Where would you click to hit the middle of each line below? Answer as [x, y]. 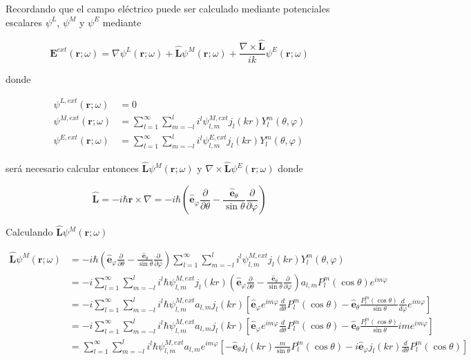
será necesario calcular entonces [72, 168]
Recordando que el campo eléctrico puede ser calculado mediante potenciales [168, 8]
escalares [24, 22]
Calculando [29, 232]
